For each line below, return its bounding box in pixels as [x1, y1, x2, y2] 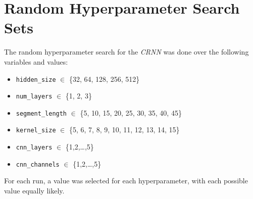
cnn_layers [16, 144, 53, 152]
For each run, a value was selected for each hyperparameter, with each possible [4, 175, 248, 186]
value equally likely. [4, 185, 65, 196]
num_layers [16, 93, 53, 101]
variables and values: [4, 56, 68, 67]
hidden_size [16, 76, 56, 83]
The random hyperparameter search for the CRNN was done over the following [4, 46, 249, 57]
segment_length [16, 110, 67, 117]
